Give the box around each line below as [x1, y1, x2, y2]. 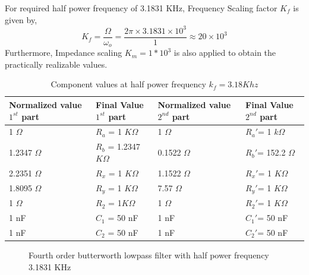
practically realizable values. [5, 58, 108, 70]
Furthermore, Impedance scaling [5, 46, 122, 59]
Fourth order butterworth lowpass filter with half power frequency [29, 249, 269, 261]
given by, [5, 13, 37, 26]
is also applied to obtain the [174, 46, 276, 59]
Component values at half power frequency [51, 78, 206, 90]
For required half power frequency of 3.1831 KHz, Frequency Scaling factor [5, 2, 278, 14]
